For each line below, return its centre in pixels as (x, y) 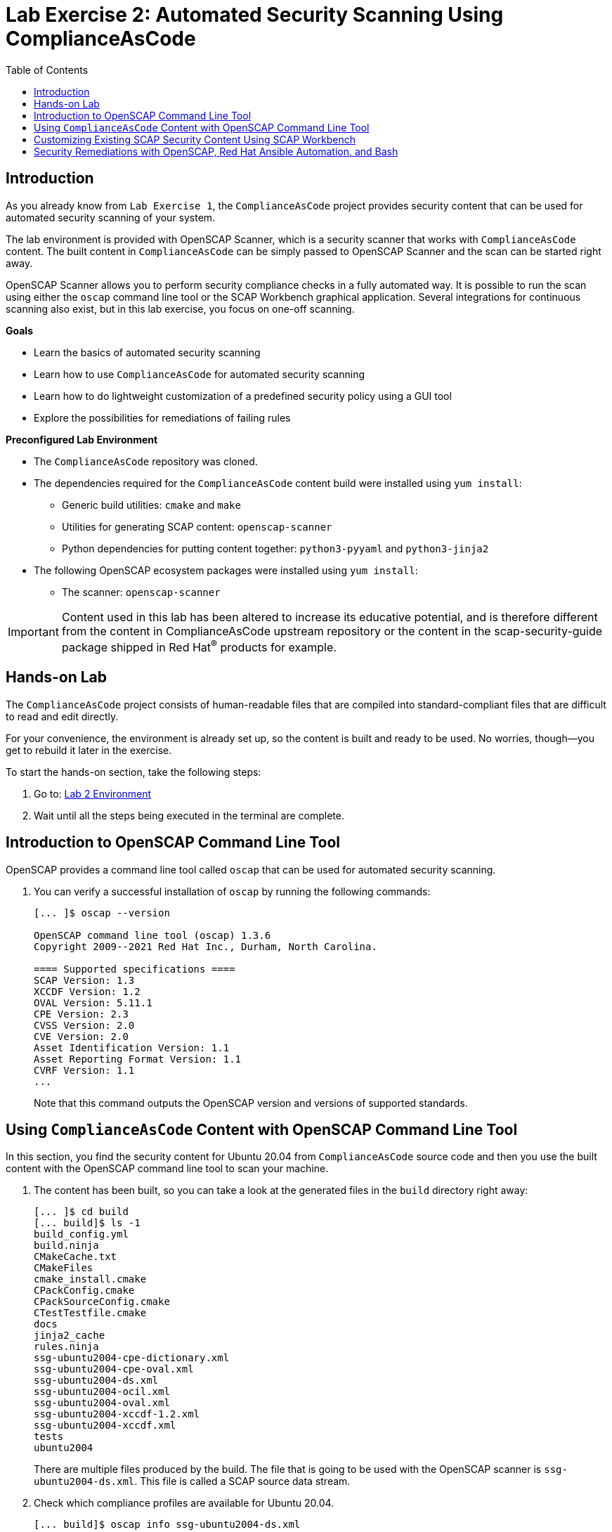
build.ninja (66, 1246)
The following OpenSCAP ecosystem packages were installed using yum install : (226, 570)
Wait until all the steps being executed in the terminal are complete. (189, 815)
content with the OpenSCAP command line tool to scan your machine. (167, 1169)
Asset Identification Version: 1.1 (132, 1047)
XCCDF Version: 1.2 (87, 991)
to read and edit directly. (62, 716)
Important (33, 632)
